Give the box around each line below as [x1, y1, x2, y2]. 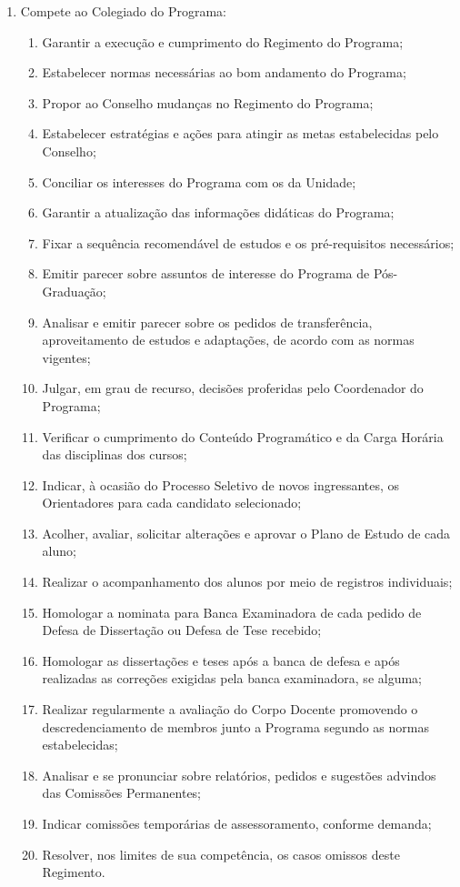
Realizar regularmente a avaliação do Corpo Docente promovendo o [42, 700, 418, 719]
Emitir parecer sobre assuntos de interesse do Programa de [42, 264, 370, 283]
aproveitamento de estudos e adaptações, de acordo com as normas [42, 330, 415, 349]
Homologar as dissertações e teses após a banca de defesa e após [42, 650, 400, 670]
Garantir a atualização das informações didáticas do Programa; [42, 203, 395, 222]
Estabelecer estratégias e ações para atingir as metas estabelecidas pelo [42, 124, 439, 143]
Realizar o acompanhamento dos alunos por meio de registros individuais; [42, 572, 453, 591]
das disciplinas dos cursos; [42, 445, 187, 464]
